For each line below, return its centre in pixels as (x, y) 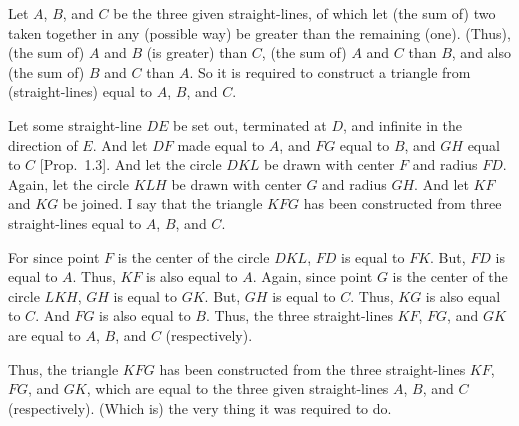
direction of (43, 144)
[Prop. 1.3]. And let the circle (130, 164)
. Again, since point (312, 276)
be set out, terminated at (250, 124)
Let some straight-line (75, 124)
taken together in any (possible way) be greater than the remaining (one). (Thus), (259, 32)
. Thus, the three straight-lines (299, 315)
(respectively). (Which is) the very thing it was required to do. (200, 407)
